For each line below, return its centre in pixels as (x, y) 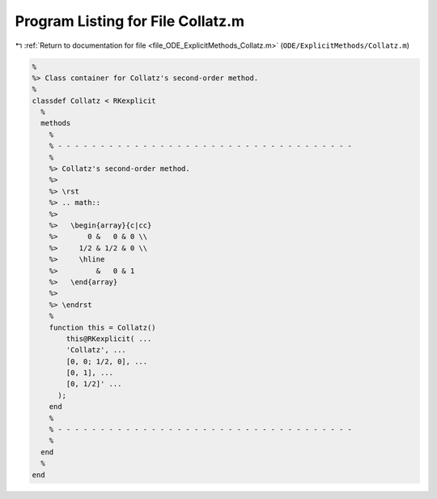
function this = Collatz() (103, 327)
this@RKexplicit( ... (109, 339)
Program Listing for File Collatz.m (130, 21)
